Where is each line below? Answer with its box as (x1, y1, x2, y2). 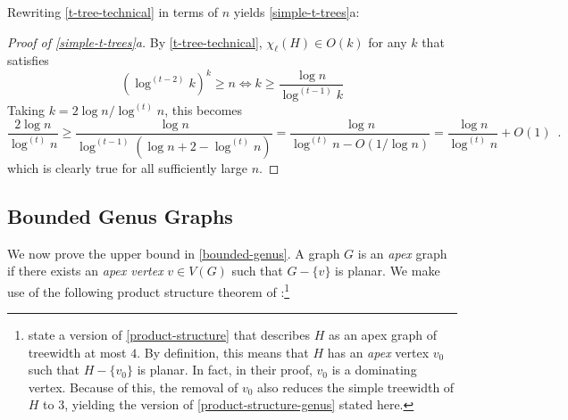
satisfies (7, 51, 49, 70)
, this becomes (164, 101, 243, 119)
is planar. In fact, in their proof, (137, 360, 313, 379)
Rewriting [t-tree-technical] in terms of (7, 3, 219, 21)
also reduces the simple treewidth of (257, 377, 455, 396)
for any (368, 32, 407, 51)
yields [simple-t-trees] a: (233, 3, 360, 21)
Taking (7, 101, 46, 119)
